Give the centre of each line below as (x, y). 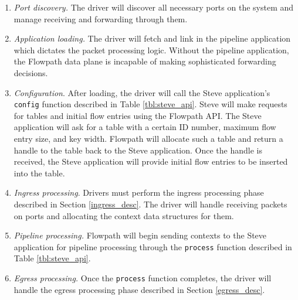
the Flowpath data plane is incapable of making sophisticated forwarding (145, 61)
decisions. (31, 72)
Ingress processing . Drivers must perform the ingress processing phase (139, 192)
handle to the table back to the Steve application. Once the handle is (138, 150)
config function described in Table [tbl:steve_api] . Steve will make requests (150, 104)
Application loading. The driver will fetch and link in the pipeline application (152, 38)
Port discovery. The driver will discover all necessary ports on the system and (154, 7)
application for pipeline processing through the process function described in (153, 246)
